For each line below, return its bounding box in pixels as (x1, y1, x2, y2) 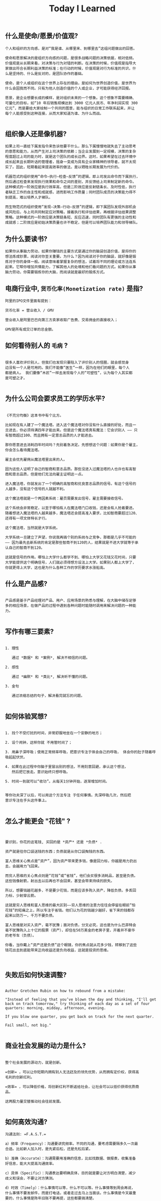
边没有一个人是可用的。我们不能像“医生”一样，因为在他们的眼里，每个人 (5, 365, 130, 370)
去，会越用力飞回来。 (5, 863, 42, 869)
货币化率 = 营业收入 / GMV (5, 308, 54, 313)
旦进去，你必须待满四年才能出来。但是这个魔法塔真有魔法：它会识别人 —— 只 (5, 427, 138, 433)
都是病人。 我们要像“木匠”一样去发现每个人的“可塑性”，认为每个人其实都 (5, 370, 133, 375)
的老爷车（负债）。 (5, 933, 37, 938)
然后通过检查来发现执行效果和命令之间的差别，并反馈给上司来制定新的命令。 (5, 179, 137, 184)
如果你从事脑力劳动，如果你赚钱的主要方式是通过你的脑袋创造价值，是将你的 (5, 249, 137, 254)
